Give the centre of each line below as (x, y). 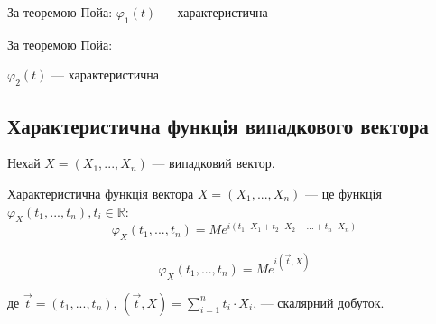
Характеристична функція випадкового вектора (218, 125)
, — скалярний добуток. (319, 302)
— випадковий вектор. (213, 163)
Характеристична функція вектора (101, 193)
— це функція (343, 193)
